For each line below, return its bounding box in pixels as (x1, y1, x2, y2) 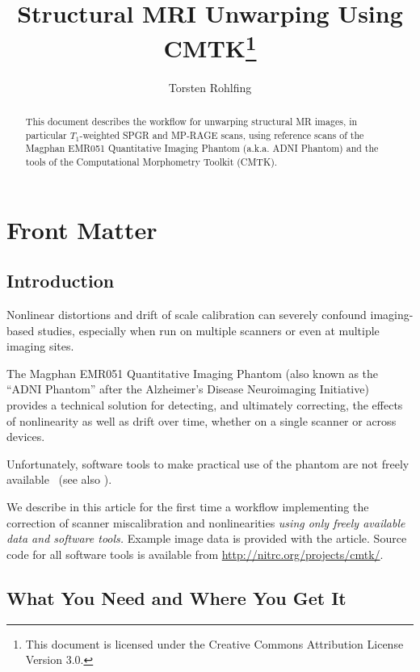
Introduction (6, 268, 115, 293)
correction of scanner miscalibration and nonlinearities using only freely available (6, 514, 405, 531)
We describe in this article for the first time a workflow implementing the (6, 498, 369, 514)
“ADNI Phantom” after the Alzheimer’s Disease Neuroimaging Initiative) (6, 380, 369, 397)
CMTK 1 (163, 28, 257, 65)
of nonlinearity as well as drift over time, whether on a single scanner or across (6, 412, 397, 429)
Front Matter (6, 212, 157, 246)
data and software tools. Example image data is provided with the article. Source (6, 530, 407, 547)
